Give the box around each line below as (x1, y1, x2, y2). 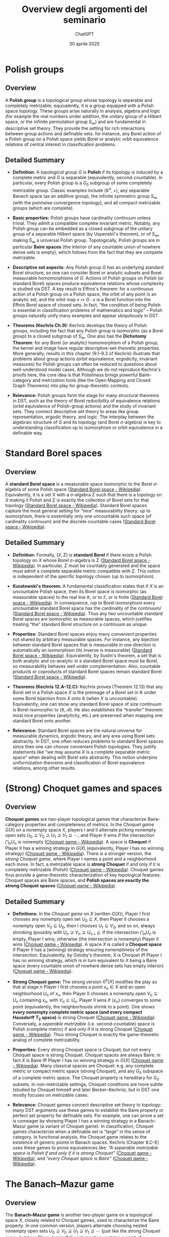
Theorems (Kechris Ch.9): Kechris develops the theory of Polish (12, 322, 147, 328)
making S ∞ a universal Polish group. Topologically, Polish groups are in (12, 237, 160, 245)
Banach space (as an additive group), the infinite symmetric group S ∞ (12, 193, 157, 200)
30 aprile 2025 (69, 40, 100, 46)
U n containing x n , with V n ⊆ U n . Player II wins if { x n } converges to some (12, 997, 161, 1004)
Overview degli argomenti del (22, 4, 147, 15)
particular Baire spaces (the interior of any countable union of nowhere (12, 244, 161, 250)
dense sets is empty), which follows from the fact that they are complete (12, 249, 163, 255)
